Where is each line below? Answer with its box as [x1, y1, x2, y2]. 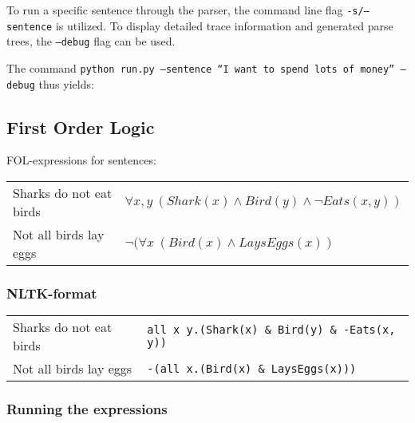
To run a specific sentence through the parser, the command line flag [6, 2, 343, 18]
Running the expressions [6, 399, 168, 419]
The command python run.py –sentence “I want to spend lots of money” [6, 59, 395, 76]
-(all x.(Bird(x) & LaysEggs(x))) [147, 362, 357, 375]
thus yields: [38, 75, 94, 92]
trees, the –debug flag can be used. [6, 33, 176, 49]
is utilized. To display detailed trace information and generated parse [55, 17, 393, 34]
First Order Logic [6, 114, 155, 139]
